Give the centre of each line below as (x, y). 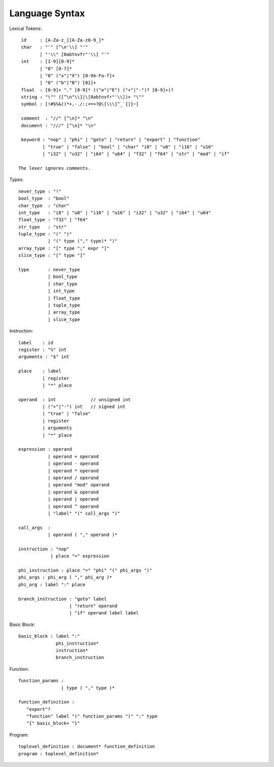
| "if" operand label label (104, 613)
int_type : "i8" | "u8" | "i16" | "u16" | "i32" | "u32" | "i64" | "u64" (115, 213)
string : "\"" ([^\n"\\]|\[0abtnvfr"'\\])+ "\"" (83, 97)
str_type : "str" (43, 227)
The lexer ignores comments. (55, 168)
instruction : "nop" (44, 549)
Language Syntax (47, 13)
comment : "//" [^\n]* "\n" (57, 119)
